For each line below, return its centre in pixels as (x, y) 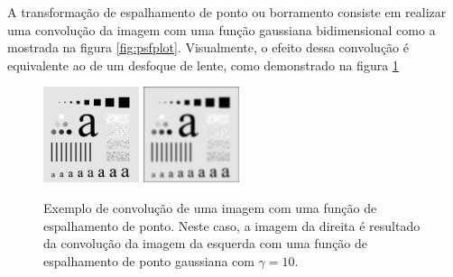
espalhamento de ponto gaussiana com (149, 260)
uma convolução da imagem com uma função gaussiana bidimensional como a (222, 29)
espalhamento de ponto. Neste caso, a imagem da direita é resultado (232, 225)
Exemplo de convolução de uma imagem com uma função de (210, 207)
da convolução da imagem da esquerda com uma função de (206, 243)
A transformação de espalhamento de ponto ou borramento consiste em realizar (227, 12)
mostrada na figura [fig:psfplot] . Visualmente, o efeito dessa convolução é (208, 47)
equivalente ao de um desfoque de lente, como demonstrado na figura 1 (203, 65)
